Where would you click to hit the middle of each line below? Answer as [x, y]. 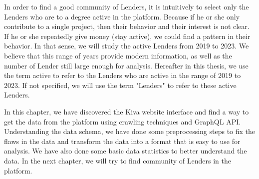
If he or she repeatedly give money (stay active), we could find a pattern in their [127, 36]
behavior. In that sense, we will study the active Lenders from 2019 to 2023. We [127, 46]
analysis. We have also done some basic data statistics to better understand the [126, 151]
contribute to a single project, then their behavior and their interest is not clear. [127, 26]
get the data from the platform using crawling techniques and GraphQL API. [123, 121]
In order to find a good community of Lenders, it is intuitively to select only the [127, 6]
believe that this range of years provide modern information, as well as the [118, 55]
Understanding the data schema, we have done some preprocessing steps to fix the [130, 131]
